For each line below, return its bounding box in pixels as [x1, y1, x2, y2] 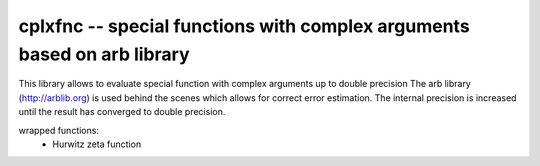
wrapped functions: [18, 124, 100, 136]
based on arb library [18, 43, 190, 65]
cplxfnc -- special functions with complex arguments [18, 15, 470, 37]
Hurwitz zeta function [52, 138, 142, 150]
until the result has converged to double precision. [18, 106, 226, 118]
